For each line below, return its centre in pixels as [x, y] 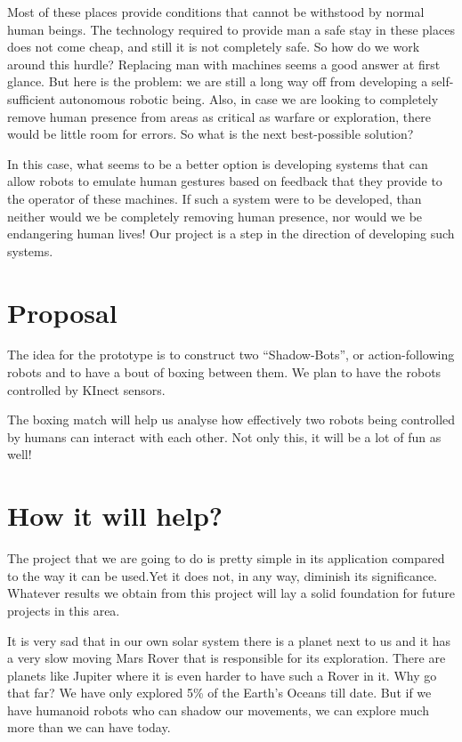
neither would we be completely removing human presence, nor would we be [215, 216]
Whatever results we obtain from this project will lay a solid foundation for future [231, 593]
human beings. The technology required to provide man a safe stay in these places [231, 29]
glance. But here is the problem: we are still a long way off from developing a [218, 81]
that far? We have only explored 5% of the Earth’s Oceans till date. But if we [219, 693]
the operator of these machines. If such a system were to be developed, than [215, 198]
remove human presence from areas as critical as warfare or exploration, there [219, 116]
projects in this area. [64, 610]
